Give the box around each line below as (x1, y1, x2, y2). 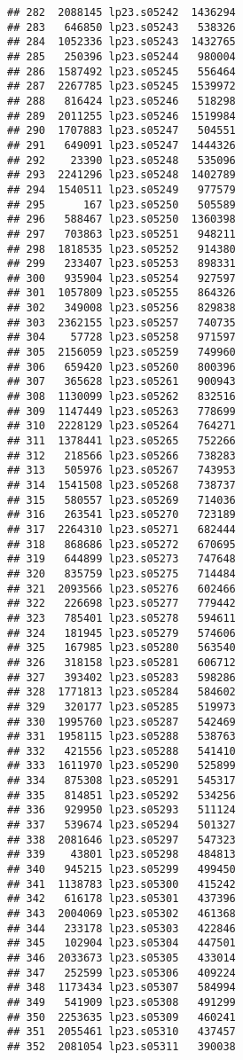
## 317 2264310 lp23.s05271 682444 (7, 522, 236, 536)
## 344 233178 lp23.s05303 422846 (7, 922, 236, 935)
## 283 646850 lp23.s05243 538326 (7, 20, 236, 34)
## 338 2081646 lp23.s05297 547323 (7, 833, 236, 846)
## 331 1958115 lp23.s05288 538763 (7, 730, 236, 743)
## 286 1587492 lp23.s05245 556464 (7, 65, 236, 78)
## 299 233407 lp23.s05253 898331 (7, 257, 236, 271)
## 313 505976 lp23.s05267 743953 (7, 464, 236, 477)
